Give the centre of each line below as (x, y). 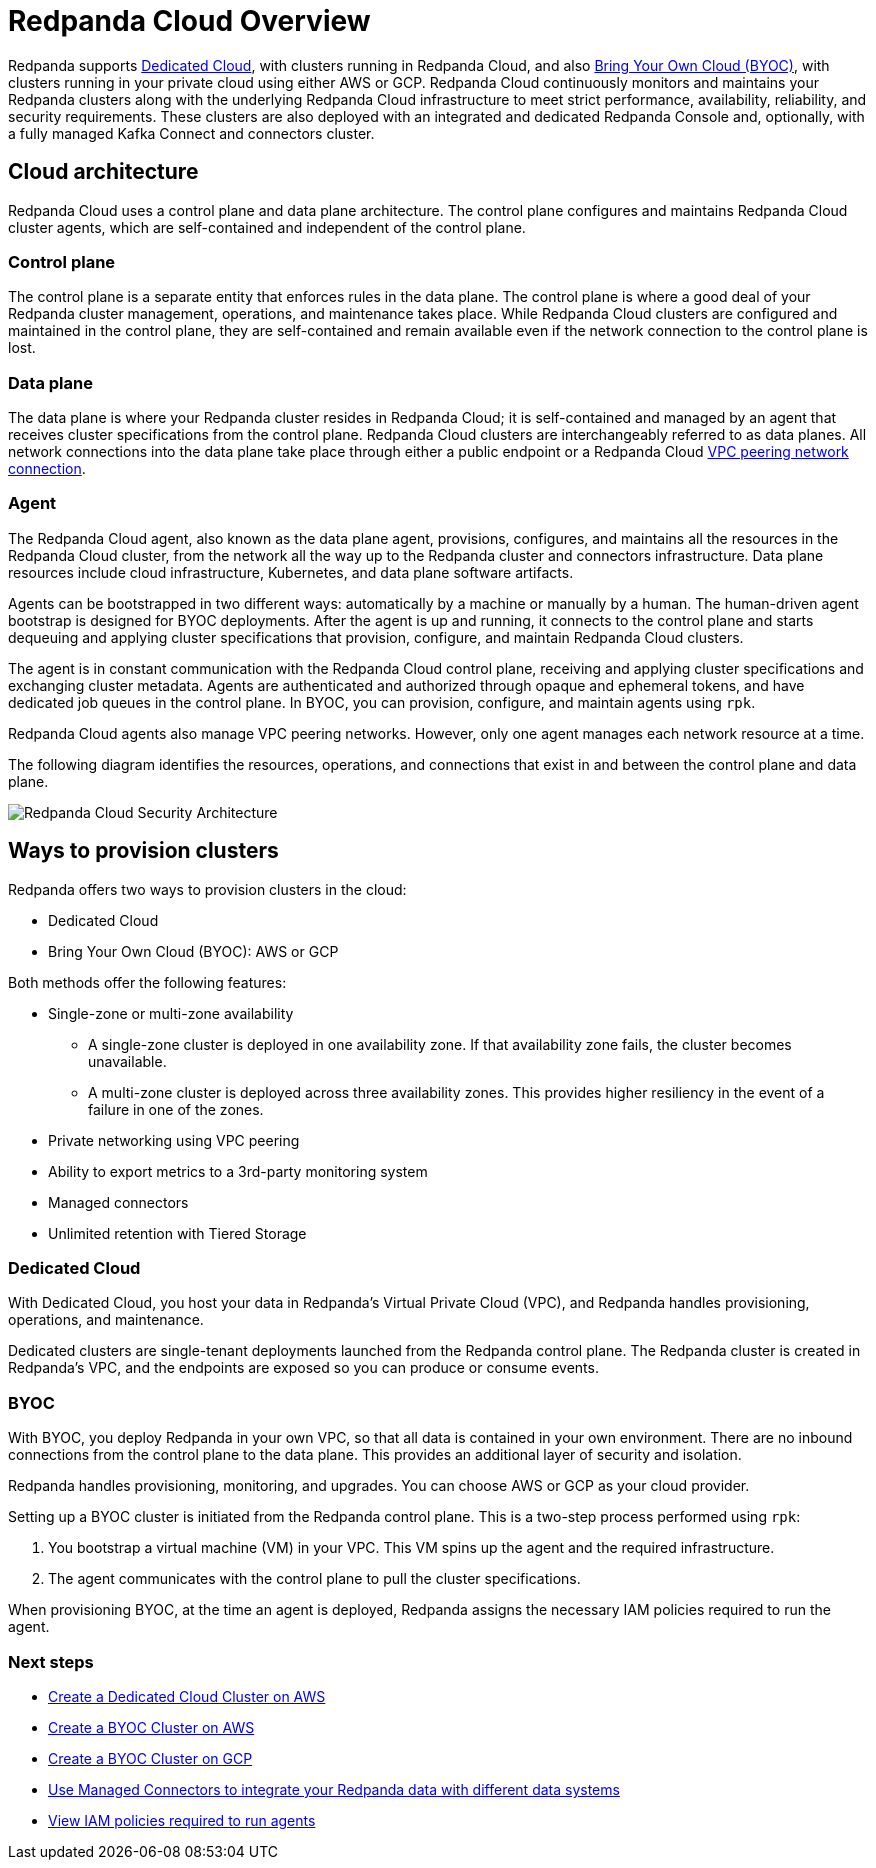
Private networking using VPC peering (174, 1140)
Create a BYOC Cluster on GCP (150, 1758)
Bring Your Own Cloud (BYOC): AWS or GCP (193, 951)
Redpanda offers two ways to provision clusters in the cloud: (207, 889)
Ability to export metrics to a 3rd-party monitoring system (238, 1171)
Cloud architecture (103, 172)
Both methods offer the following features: (147, 982)
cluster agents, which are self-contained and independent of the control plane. (267, 227)
